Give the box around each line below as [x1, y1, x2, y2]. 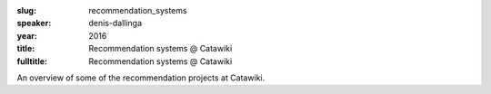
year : [16, 30, 38, 41]
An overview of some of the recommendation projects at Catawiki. [16, 72, 266, 83]
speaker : [16, 18, 52, 29]
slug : [16, 5, 36, 15]
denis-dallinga [88, 18, 143, 29]
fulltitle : [16, 55, 47, 67]
